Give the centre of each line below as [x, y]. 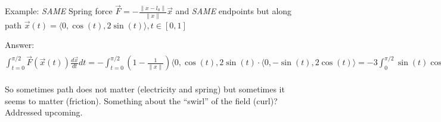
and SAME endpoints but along [234, 11]
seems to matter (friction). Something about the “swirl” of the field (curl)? [141, 100]
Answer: [20, 45]
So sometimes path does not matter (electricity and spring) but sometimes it [145, 89]
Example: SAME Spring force [59, 11]
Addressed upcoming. [44, 112]
